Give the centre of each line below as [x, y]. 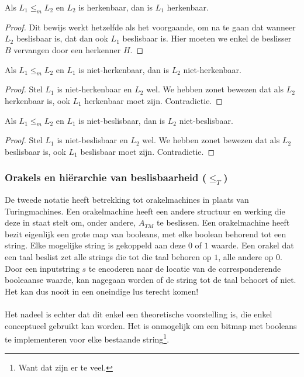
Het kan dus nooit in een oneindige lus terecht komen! [102, 291]
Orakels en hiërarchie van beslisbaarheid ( [106, 177]
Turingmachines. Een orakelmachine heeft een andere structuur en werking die [145, 211]
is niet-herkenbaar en [94, 89]
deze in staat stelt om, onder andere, [70, 222]
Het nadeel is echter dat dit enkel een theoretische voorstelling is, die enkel [139, 314]
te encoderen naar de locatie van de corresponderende [185, 268]
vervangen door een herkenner [67, 49]
